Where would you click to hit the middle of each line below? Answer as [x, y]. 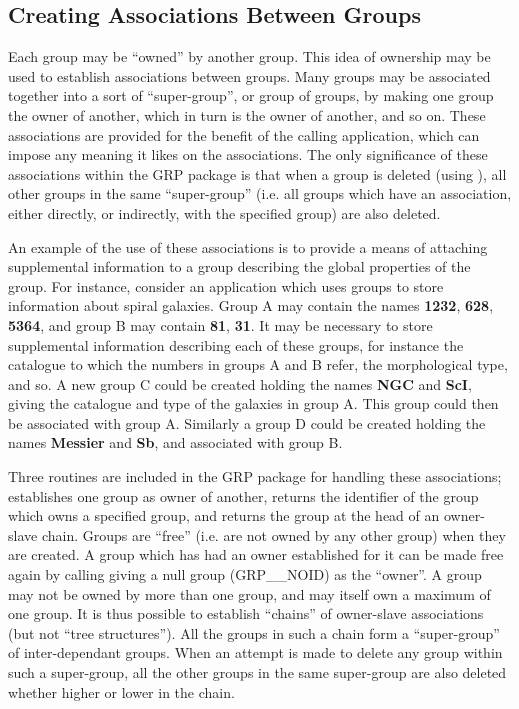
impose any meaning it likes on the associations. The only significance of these [248, 154]
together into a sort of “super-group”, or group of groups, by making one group [251, 95]
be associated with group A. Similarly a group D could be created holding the [247, 422]
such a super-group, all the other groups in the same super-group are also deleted [257, 672]
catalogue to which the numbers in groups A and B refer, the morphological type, [258, 364]
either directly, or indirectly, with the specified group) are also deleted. [224, 212]
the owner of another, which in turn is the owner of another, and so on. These [247, 114]
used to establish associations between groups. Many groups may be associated [249, 75]
